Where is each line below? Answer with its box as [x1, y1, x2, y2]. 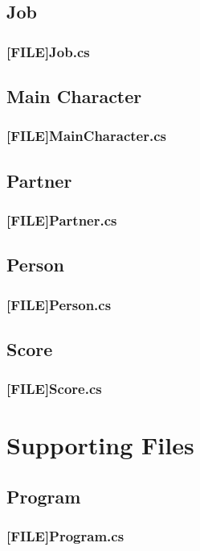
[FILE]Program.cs [6, 526, 124, 546]
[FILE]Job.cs [6, 41, 90, 61]
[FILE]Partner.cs [6, 209, 117, 230]
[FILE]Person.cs [6, 294, 112, 314]
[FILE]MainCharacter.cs [6, 126, 166, 146]
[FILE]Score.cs [6, 379, 102, 399]
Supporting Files [6, 429, 194, 462]
